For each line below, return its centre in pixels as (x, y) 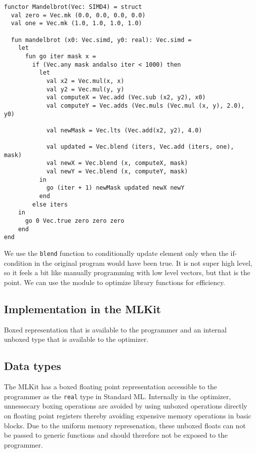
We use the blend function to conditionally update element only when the (116, 253)
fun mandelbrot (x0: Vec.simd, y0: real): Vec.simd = (101, 40)
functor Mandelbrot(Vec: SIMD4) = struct (73, 7)
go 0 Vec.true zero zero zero (75, 221)
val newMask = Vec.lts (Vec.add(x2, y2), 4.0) (124, 130)
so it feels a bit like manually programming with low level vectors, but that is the (127, 272)
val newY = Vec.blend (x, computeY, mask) (117, 172)
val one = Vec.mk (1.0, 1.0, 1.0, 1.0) (77, 23)
